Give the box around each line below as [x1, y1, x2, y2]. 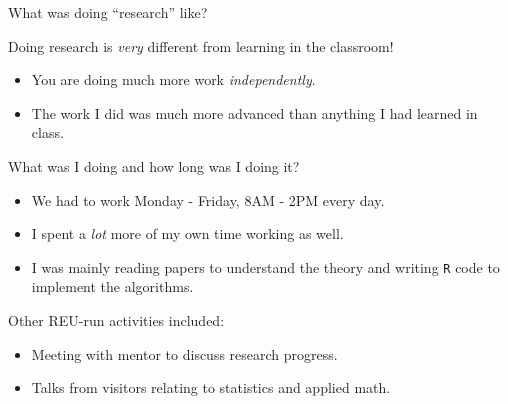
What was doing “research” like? [8, 2, 208, 22]
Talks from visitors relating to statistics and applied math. [31, 377, 391, 398]
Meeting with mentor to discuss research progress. [31, 343, 338, 364]
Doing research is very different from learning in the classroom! [8, 35, 394, 56]
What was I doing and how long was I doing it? [8, 155, 300, 176]
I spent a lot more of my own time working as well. [31, 223, 344, 244]
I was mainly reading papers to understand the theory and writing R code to [31, 256, 500, 277]
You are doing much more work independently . [31, 69, 316, 90]
